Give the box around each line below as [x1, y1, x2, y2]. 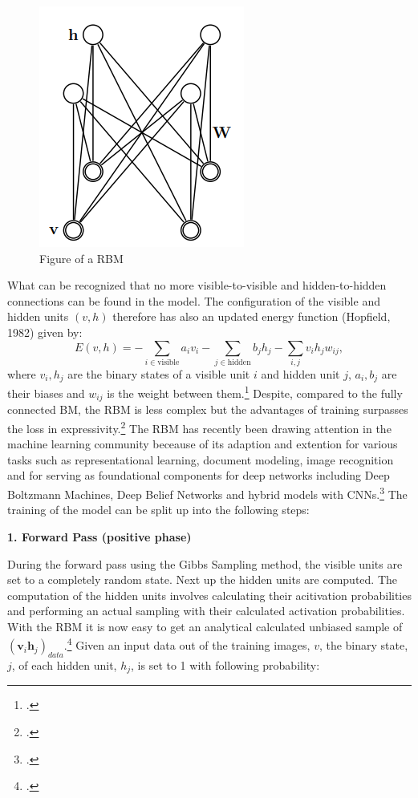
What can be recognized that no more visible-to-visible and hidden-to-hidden [7, 277, 387, 294]
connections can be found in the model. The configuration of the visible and [7, 292, 380, 309]
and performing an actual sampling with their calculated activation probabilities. [7, 602, 405, 619]
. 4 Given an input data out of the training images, [63, 634, 310, 654]
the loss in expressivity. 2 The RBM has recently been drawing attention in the [7, 418, 392, 436]
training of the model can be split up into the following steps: [7, 501, 310, 518]
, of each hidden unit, [11, 656, 117, 673]
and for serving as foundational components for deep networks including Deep [7, 467, 390, 484]
